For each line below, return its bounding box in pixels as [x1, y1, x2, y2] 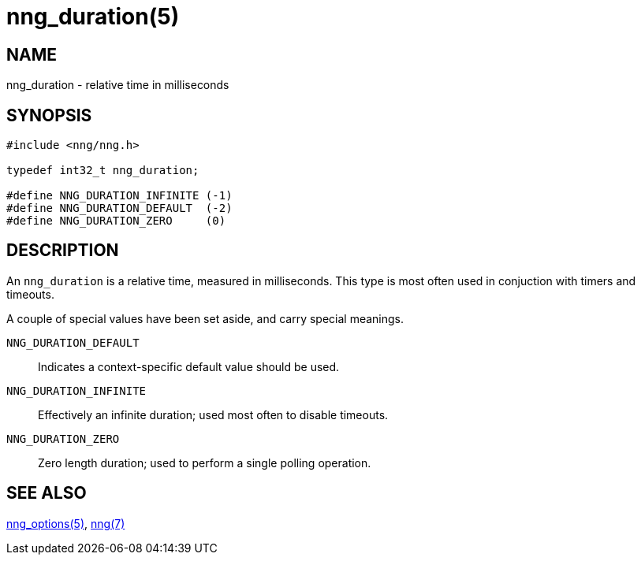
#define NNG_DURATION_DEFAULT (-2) [6, 202, 233, 215]
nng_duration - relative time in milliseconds [6, 78, 229, 92]
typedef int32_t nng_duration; [6, 164, 199, 177]
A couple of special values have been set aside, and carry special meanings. [6, 311, 404, 325]
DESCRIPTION [6, 240, 119, 261]
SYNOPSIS [6, 105, 92, 125]
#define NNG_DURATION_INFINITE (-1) [6, 189, 233, 202]
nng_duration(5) [6, 3, 180, 30]
